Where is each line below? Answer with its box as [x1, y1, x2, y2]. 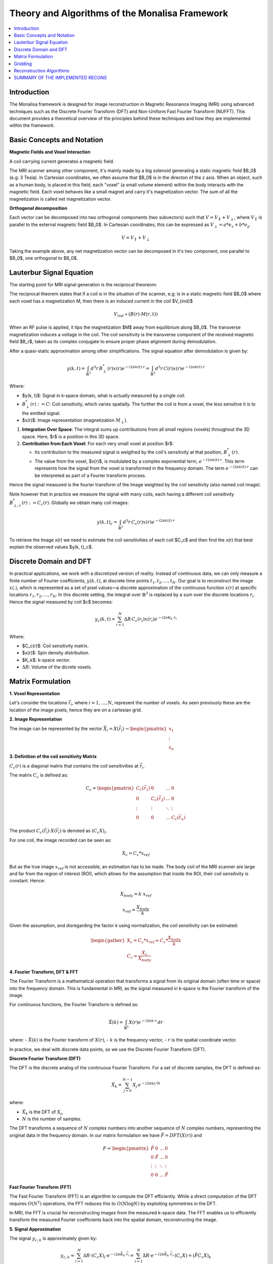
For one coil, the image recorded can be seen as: [9, 837, 112, 843]
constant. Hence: [9, 878, 45, 884]
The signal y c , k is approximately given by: [9, 1235, 97, 1242]
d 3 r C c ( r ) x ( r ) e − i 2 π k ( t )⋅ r [122, 518, 175, 526]
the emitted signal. [22, 410, 61, 416]
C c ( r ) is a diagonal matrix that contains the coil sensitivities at [9, 762, 139, 770]
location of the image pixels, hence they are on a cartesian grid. [9, 707, 142, 713]
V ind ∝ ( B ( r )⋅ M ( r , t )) [114, 311, 158, 318]
